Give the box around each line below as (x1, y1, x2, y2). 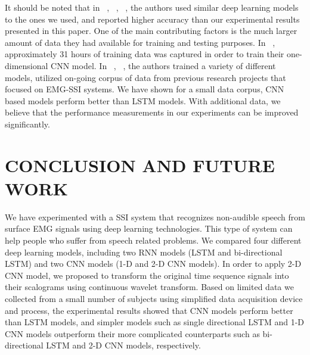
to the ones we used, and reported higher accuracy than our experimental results (5, 13, 300, 25)
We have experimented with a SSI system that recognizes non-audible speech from (5, 210, 305, 223)
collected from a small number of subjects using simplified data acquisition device (5, 292, 303, 304)
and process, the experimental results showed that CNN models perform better (5, 304, 293, 316)
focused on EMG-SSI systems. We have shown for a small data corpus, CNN (5, 83, 284, 95)
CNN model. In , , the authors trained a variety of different (51, 59, 276, 71)
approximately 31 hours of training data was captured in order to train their (5, 48, 284, 60)
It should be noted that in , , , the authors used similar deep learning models (5, 1, 299, 13)
